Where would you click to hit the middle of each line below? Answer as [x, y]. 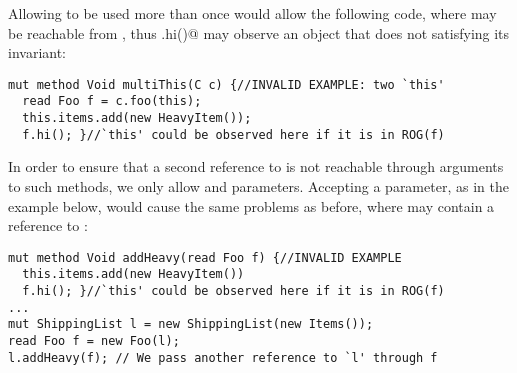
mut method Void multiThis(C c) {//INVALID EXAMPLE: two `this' [226, 84]
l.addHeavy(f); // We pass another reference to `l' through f [223, 357]
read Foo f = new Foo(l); [94, 341]
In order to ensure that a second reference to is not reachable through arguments [256, 166]
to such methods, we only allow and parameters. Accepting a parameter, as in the [258, 186]
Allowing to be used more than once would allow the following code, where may [252, 13]
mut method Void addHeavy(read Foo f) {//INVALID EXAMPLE [205, 257]
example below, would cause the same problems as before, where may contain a [251, 205]
